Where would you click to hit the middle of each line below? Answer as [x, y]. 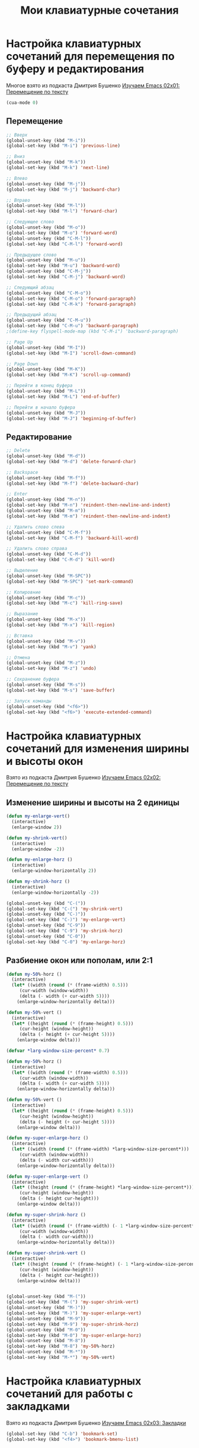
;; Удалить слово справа [37, 549]
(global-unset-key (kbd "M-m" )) [46, 511]
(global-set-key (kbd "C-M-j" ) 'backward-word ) [66, 277]
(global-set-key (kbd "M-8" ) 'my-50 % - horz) [61, 1346]
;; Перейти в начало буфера [41, 407]
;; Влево [17, 178]
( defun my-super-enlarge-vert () [47, 1177]
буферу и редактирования [75, 69]
